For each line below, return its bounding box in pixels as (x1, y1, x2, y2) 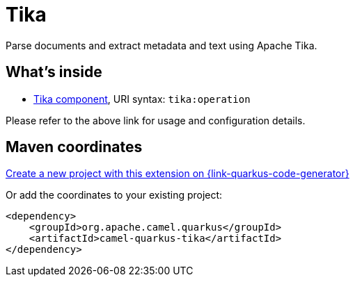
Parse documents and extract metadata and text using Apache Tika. (6, 39, 317, 51)
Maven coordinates (6, 138, 143, 156)
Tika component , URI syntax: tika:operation (33, 92, 251, 105)
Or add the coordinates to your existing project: (6, 189, 223, 201)
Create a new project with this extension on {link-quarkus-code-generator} (6, 167, 349, 180)
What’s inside (6, 63, 102, 81)
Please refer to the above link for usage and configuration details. (6, 114, 306, 126)
